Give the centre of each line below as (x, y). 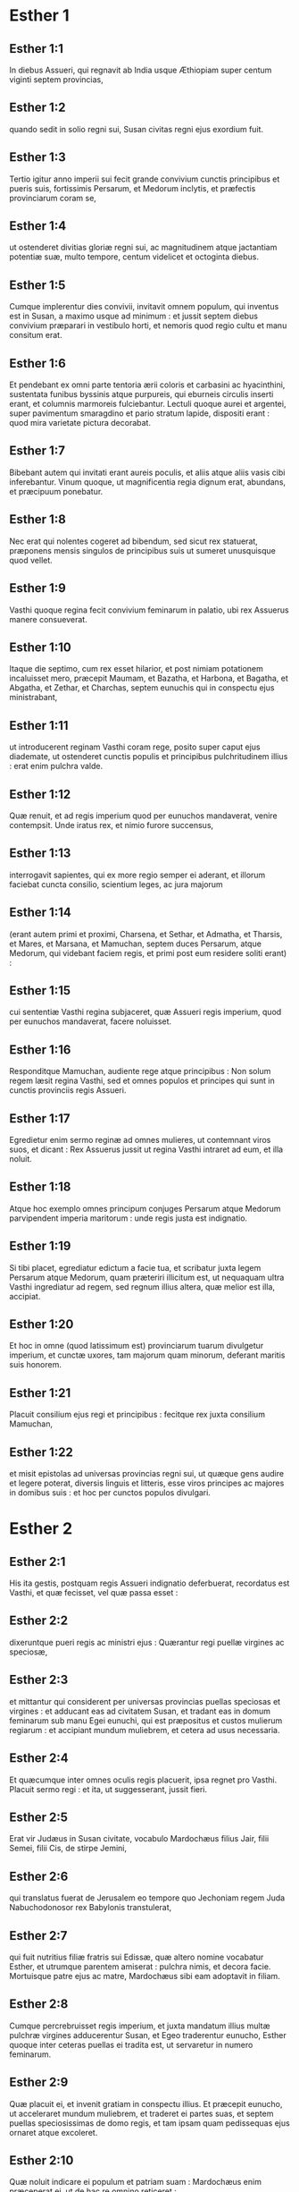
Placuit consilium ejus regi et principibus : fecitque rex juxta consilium (137, 1415)
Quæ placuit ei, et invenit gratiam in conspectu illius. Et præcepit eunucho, (146, 2103)
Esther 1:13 (40, 854)
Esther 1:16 (40, 1049)
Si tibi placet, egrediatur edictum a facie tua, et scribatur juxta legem (135, 1267)
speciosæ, (29, 1652)
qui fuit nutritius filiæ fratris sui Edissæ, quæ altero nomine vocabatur (137, 1957)
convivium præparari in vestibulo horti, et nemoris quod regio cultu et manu (148, 326)
